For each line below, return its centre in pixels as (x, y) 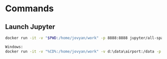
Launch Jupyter (30, 27)
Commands (30, 9)
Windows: (14, 47)
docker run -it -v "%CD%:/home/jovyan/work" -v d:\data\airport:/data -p (83, 51)
